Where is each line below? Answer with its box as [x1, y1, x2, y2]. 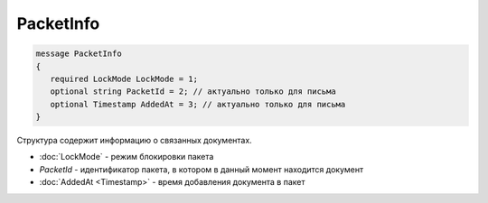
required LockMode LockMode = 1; [50, 73, 199, 84]
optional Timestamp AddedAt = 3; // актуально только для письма [50, 99, 346, 109]
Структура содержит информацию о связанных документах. [16, 135, 252, 146]
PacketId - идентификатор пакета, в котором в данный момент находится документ [39, 163, 364, 175]
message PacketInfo [35, 49, 122, 59]
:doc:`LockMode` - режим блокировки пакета [39, 152, 214, 162]
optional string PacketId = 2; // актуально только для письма [50, 87, 336, 97]
